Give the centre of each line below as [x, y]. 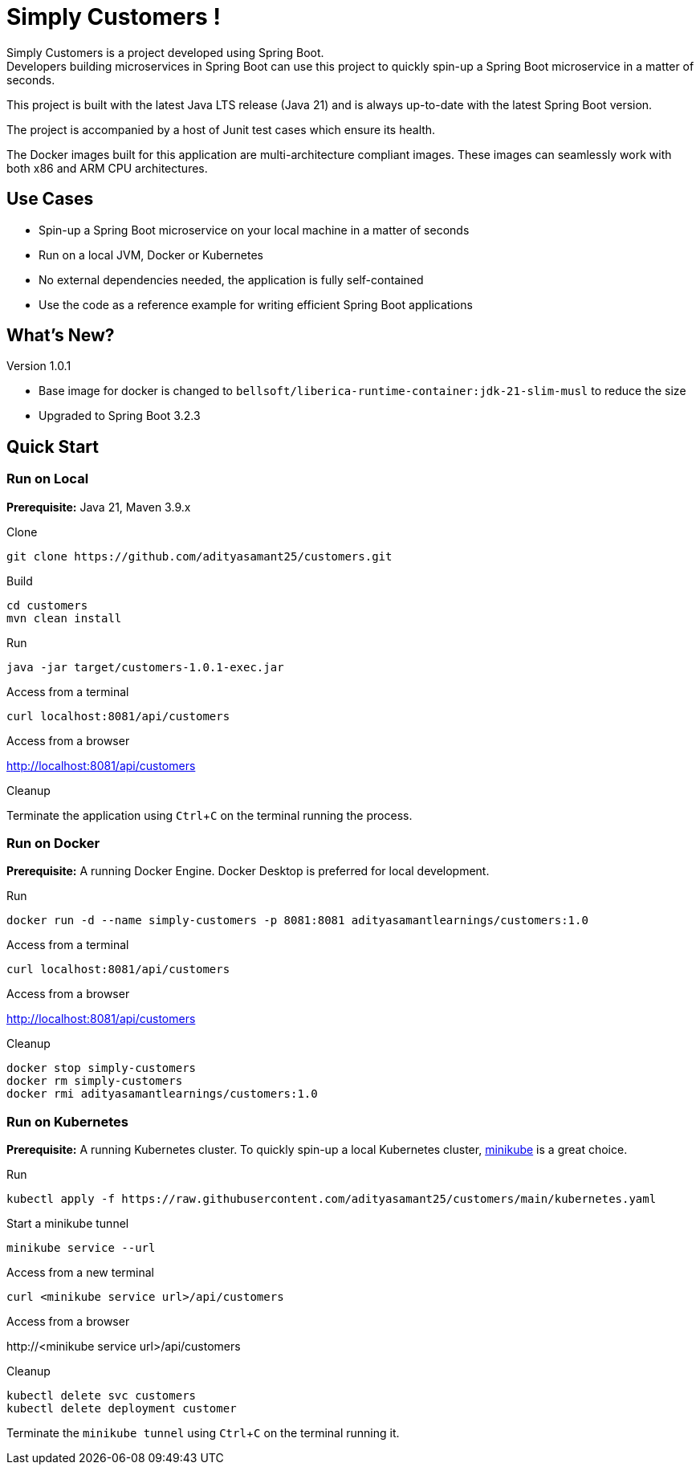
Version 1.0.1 [39, 366]
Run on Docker [53, 843]
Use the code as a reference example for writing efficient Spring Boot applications [256, 304]
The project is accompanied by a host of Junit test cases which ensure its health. [221, 129]
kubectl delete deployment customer [122, 1409]
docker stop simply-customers [102, 1068]
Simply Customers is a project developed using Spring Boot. [165, 52]
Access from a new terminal [80, 1273]
